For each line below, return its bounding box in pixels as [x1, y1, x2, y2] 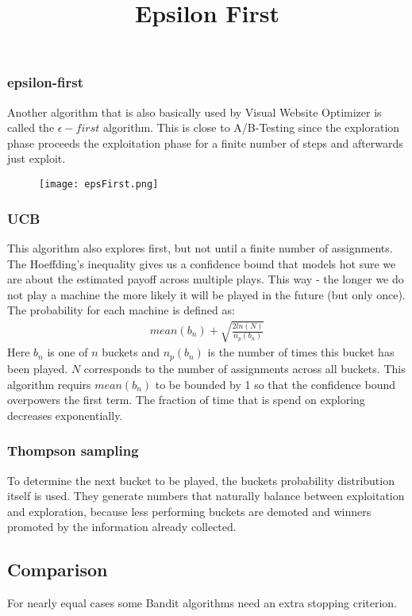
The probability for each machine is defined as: [7, 302, 235, 318]
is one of [47, 344, 88, 360]
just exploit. [7, 150, 66, 167]
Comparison [7, 557, 108, 582]
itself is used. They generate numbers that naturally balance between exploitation [7, 487, 405, 504]
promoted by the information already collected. [7, 518, 237, 535]
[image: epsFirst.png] [39, 179, 159, 191]
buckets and [102, 344, 160, 360]
